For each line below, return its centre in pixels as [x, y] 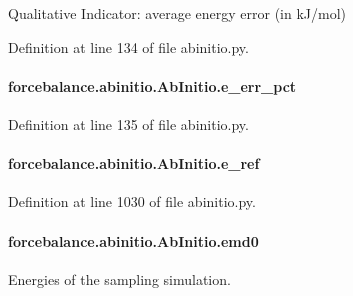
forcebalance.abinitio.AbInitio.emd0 [133, 240]
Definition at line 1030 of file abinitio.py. [132, 201]
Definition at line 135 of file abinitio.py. [128, 123]
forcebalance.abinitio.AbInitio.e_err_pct [152, 85]
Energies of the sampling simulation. [119, 278]
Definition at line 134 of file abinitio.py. [128, 46]
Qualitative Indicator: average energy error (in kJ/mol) [177, 13]
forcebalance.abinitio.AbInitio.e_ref [134, 163]
